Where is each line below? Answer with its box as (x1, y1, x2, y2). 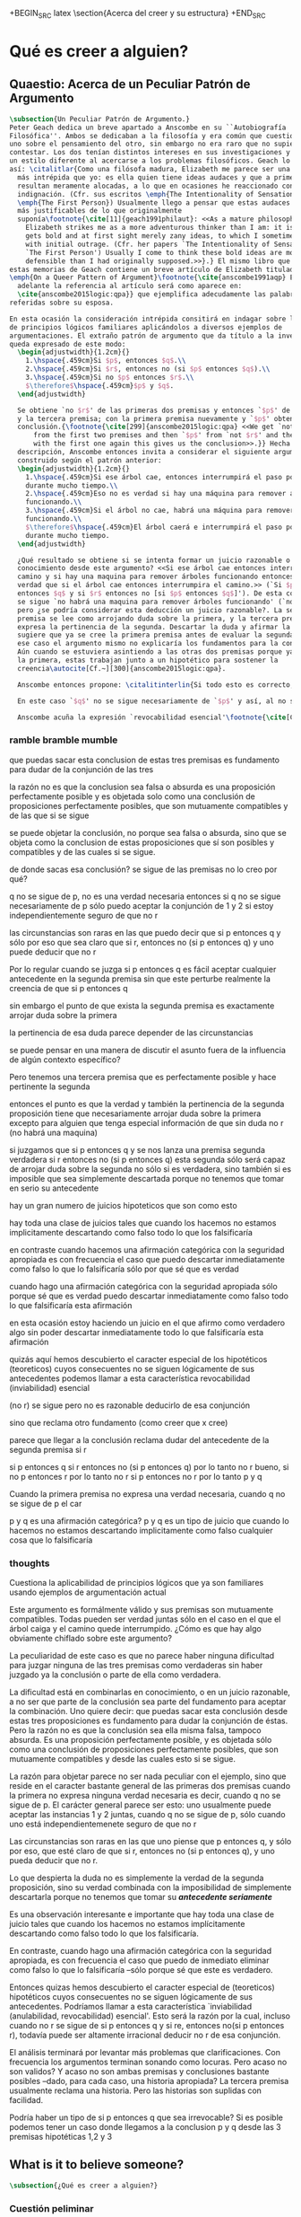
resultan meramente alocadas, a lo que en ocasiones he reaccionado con (17, 181, 295, 190)
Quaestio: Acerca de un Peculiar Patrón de (9, 76, 251, 92)
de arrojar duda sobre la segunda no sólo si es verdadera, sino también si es (9, 1163, 292, 1174)
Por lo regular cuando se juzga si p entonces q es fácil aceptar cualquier (9, 963, 277, 974)
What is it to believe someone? (9, 2157, 185, 2172)
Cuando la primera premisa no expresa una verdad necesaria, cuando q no (9, 1488, 286, 1499)
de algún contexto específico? (9, 1054, 121, 1065)
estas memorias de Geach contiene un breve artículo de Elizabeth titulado (9, 265, 298, 274)
